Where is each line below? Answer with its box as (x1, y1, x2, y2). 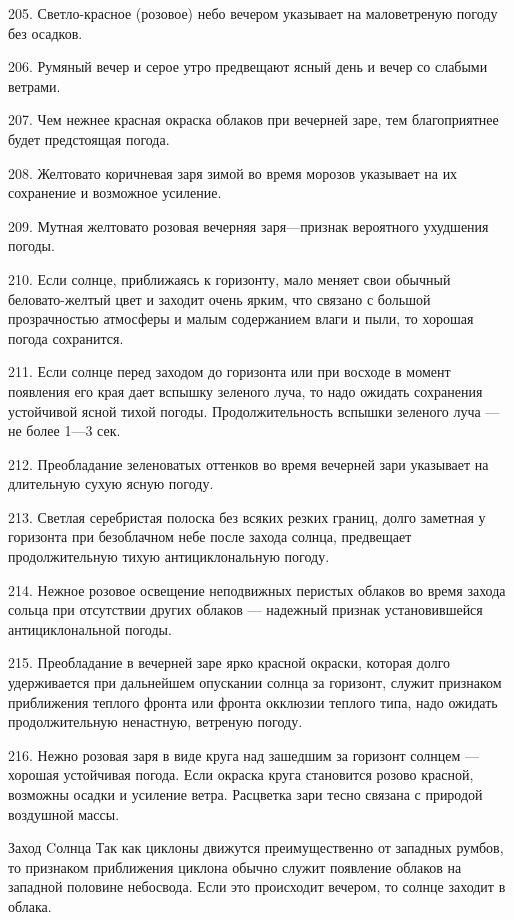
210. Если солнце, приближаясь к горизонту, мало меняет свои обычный (8, 268, 451, 289)
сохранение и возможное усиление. (8, 182, 222, 203)
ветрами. (8, 75, 61, 96)
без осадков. (8, 22, 83, 43)
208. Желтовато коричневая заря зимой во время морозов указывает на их (8, 162, 458, 183)
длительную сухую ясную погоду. (8, 473, 214, 494)
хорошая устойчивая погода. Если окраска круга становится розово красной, (8, 764, 474, 785)
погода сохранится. (8, 327, 124, 348)
